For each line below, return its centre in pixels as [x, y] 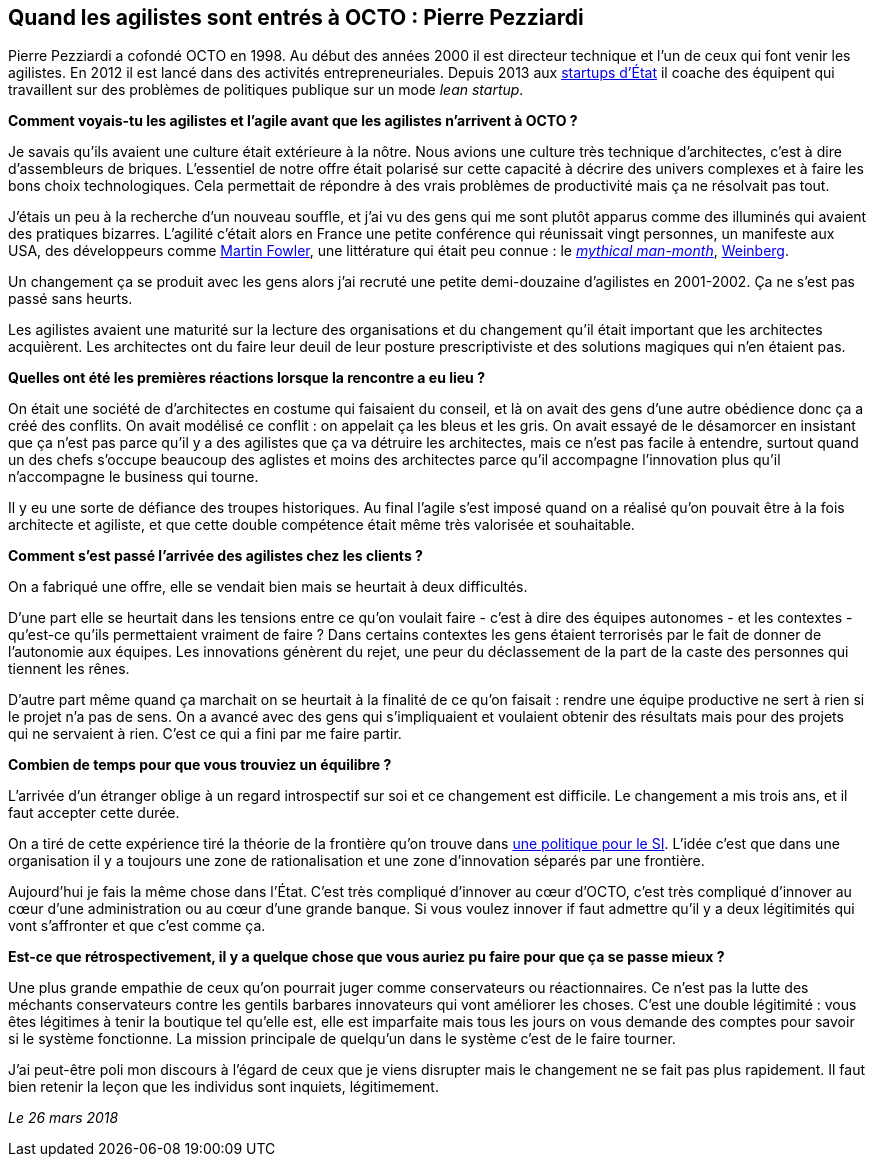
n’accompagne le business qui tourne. [133, 477]
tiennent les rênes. [69, 669]
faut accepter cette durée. [94, 813]
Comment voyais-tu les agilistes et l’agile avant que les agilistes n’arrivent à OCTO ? [293, 121]
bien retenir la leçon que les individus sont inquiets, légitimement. [223, 1087]
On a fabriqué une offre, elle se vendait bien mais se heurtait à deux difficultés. [268, 587]
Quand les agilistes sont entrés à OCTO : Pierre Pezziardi [296, 17]
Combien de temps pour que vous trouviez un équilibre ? [200, 765]
